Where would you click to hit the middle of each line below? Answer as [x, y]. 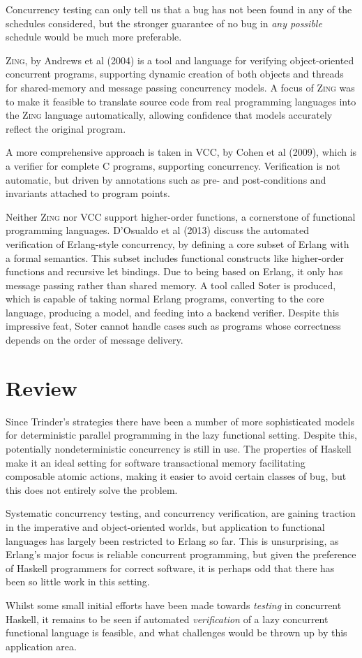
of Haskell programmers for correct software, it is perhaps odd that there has [170, 568]
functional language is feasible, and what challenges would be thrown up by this [176, 633]
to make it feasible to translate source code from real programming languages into [181, 101]
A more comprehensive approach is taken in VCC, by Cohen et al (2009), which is [181, 152]
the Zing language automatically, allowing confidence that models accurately [169, 115]
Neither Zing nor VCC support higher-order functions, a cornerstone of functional [181, 216]
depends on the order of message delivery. [95, 340]
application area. [41, 646]
